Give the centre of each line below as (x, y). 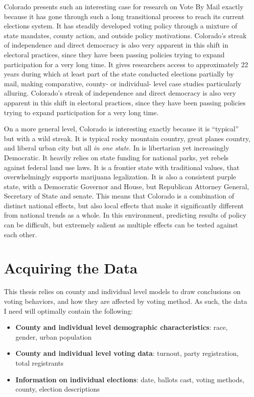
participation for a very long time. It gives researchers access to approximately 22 (126, 64)
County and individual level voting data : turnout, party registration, (127, 353)
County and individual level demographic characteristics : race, (122, 327)
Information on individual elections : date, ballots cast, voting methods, (130, 379)
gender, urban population (54, 336)
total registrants (39, 362)
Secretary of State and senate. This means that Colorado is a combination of (119, 196)
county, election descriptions (58, 389)
